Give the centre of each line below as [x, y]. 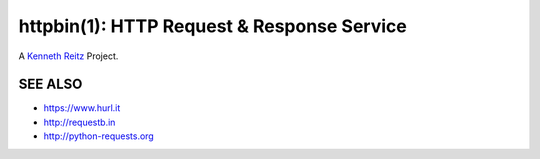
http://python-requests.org [98, 136]
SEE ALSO [50, 84]
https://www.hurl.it [82, 108]
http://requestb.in [79, 122]
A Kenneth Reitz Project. [68, 56]
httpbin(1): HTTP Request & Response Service [212, 26]
